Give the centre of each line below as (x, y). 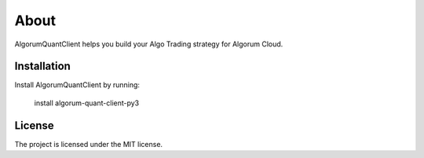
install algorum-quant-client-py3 (87, 103)
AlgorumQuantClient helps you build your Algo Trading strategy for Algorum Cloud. (149, 44)
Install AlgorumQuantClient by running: (77, 85)
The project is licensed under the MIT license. (89, 144)
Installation (42, 66)
